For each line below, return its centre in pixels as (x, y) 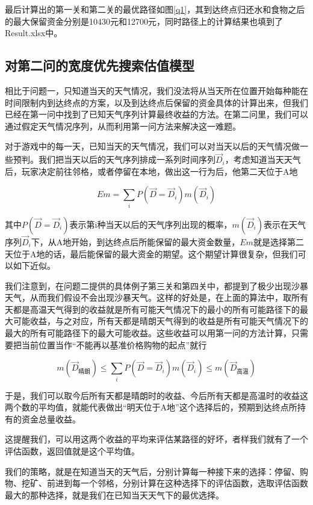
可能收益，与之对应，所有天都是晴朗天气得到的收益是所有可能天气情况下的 (160, 321)
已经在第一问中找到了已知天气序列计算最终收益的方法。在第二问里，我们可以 (156, 114)
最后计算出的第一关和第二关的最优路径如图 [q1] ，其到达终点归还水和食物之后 (155, 9)
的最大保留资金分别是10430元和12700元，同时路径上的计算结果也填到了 (144, 21)
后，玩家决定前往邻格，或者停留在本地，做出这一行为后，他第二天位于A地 (151, 171)
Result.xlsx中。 (34, 33)
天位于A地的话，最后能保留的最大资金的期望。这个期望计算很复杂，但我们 (151, 253)
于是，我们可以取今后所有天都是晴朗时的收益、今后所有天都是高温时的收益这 (156, 395)
